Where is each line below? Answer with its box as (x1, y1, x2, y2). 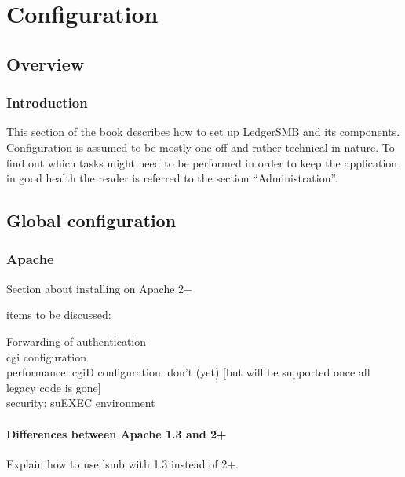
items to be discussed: (6, 306, 111, 323)
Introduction (6, 93, 88, 112)
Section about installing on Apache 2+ (6, 280, 192, 296)
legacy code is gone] (6, 379, 101, 395)
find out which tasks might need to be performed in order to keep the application (6, 154, 398, 171)
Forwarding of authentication (6, 332, 147, 349)
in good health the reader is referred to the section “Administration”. (6, 170, 338, 186)
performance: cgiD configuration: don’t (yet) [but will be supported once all (6, 364, 370, 380)
